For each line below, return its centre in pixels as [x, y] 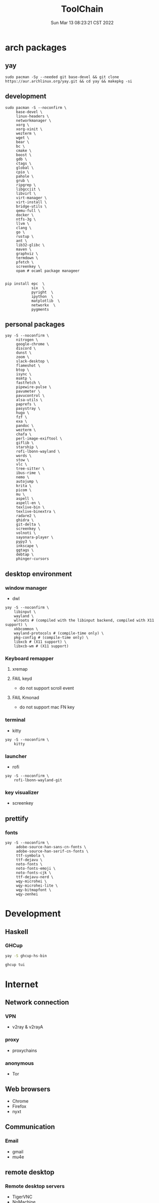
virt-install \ [32, 202]
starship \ [27, 447]
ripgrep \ [26, 185]
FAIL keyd [22, 679]
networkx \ [43, 305]
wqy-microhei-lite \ [37, 886]
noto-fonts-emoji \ [36, 868]
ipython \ [42, 296]
